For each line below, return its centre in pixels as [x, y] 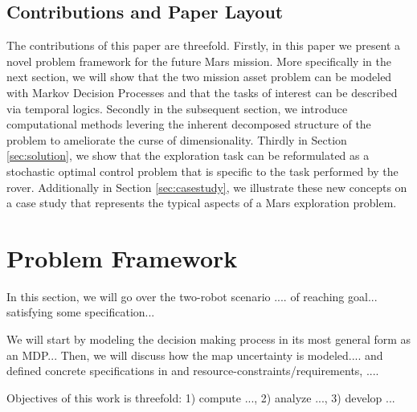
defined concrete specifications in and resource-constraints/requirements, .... [193, 371]
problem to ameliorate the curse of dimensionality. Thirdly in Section [177, 139]
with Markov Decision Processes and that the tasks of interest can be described [202, 92]
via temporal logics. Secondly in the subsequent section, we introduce [177, 108]
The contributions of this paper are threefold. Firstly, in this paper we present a [204, 45]
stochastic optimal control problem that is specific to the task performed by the [202, 171]
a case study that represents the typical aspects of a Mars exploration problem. [202, 203]
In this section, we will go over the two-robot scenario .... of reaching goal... [192, 296]
